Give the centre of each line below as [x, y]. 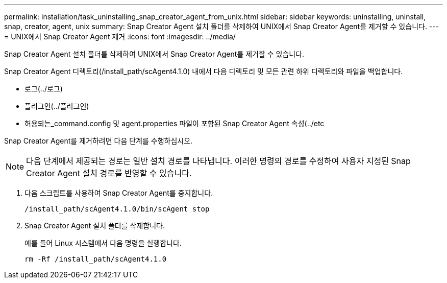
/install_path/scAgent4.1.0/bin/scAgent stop [117, 209]
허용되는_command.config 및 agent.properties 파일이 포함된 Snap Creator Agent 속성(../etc [175, 123]
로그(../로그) [44, 89]
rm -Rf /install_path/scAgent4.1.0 [96, 259]
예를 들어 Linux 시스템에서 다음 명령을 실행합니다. [103, 243]
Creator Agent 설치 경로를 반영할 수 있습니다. [109, 173]
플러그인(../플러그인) [57, 106]
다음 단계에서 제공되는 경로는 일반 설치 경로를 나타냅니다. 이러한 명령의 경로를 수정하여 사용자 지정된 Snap [218, 161]
